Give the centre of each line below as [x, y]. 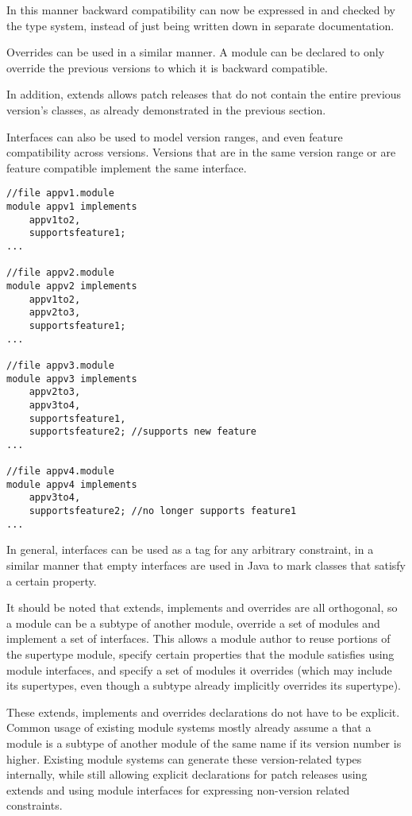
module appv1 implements [72, 207]
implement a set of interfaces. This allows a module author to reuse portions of [198, 638]
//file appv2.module [61, 273]
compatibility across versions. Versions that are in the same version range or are [201, 152]
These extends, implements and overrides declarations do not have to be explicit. [203, 712]
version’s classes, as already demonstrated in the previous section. [166, 109]
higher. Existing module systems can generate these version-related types [184, 758]
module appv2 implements [72, 286]
